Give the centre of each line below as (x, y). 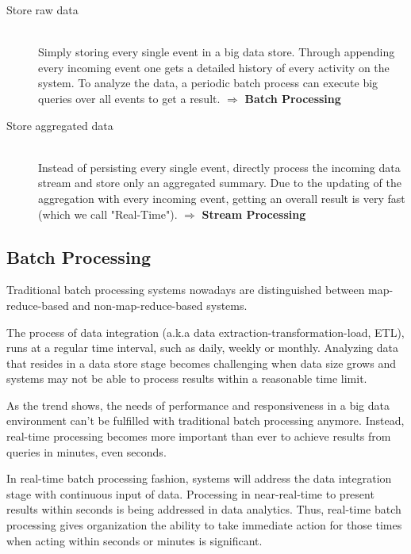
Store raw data (42, 10)
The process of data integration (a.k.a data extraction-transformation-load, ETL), (205, 332)
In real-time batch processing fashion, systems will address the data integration (199, 478)
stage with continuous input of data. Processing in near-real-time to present (190, 493)
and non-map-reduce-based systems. (160, 305)
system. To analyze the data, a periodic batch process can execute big (208, 83)
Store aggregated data (60, 125)
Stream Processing (254, 214)
